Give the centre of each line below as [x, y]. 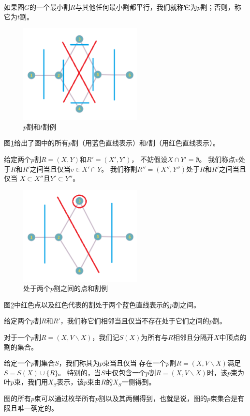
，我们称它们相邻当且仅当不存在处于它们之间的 [135, 321]
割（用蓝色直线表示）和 [109, 143]
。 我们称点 [217, 159]
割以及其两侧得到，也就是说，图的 [153, 398]
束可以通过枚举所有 [65, 398]
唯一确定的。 [37, 408]
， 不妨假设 [149, 159]
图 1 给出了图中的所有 [36, 143]
